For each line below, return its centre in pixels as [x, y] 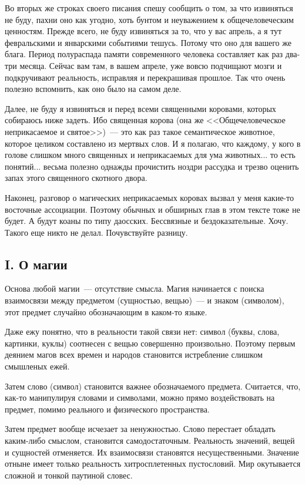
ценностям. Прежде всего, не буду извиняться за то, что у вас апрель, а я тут [143, 31]
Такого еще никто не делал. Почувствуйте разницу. [96, 232]
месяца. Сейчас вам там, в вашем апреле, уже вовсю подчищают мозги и [151, 65]
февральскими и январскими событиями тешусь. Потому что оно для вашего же [148, 42]
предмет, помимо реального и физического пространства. [107, 409]
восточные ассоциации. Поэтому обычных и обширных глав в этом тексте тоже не [152, 209]
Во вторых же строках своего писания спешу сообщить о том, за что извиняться [149, 8]
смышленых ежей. [37, 366]
